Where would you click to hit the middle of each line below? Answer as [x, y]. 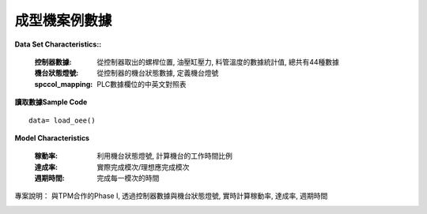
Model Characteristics [52, 137]
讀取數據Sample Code [51, 102]
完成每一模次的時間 [128, 178]
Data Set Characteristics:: [58, 44]
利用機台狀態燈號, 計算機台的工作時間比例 [164, 156]
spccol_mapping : [64, 84]
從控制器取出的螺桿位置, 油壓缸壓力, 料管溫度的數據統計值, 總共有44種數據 [218, 62]
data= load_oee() [62, 120]
